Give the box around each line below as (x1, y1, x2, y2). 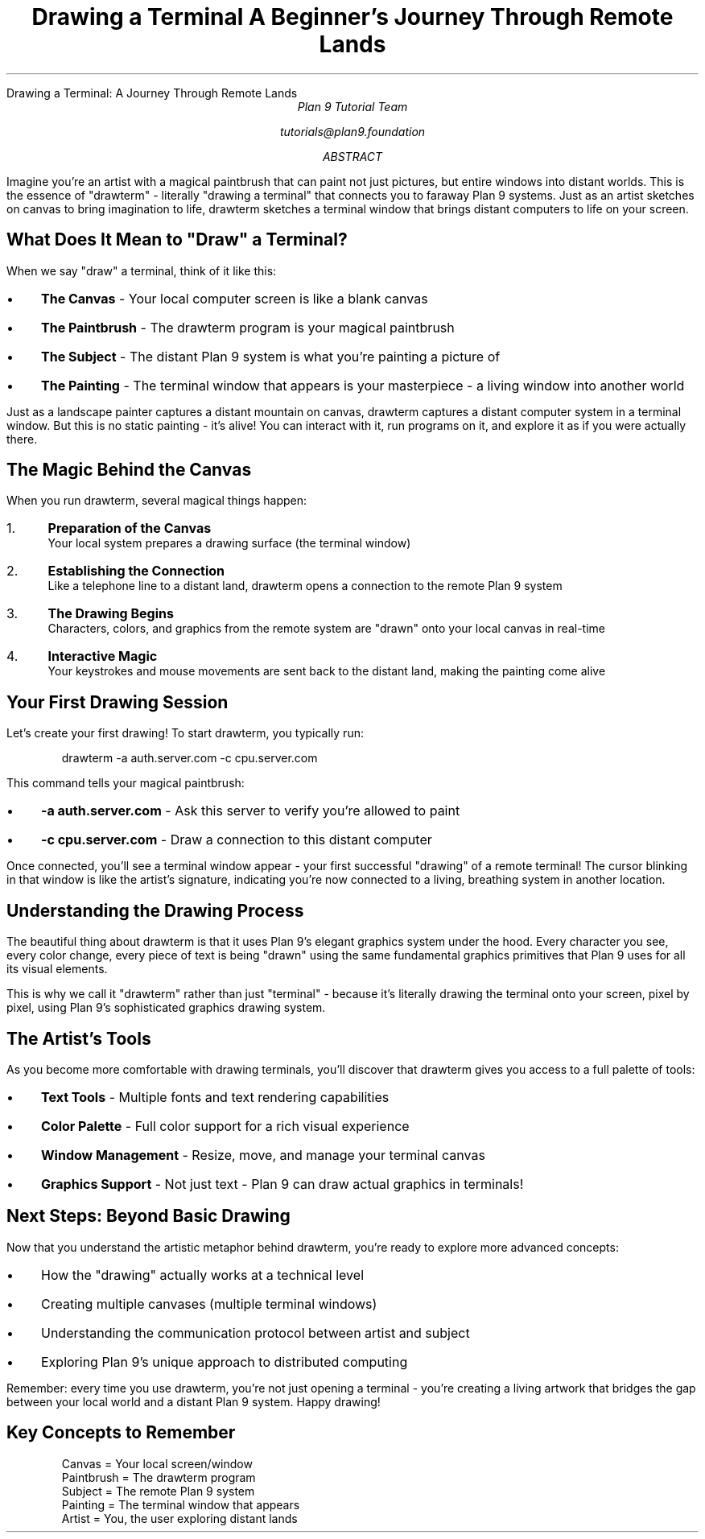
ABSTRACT (322, 149, 383, 163)
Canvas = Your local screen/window (61, 1456, 253, 1471)
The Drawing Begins (47, 605, 174, 622)
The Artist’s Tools (6, 1028, 151, 1049)
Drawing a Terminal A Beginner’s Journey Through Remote (31, 3, 674, 31)
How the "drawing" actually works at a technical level (40, 1266, 364, 1283)
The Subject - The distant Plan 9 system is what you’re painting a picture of (40, 348, 501, 365)
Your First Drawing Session (6, 691, 229, 712)
